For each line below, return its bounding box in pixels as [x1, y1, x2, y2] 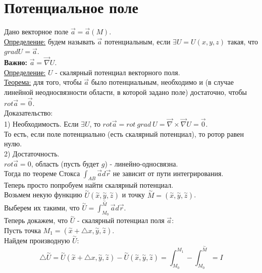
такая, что [227, 36, 258, 46]
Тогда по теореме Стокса [4, 168, 80, 179]
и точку [122, 189, 145, 200]
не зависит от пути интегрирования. [113, 168, 224, 179]
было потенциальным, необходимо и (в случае [91, 77, 234, 87]
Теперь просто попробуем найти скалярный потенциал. [4, 179, 174, 190]
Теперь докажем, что [4, 215, 68, 226]
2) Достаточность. [4, 148, 60, 158]
